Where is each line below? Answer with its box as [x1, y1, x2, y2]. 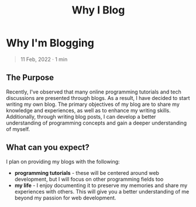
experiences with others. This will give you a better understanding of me [14, 188, 190, 195]
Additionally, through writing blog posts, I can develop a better [6, 113, 156, 120]
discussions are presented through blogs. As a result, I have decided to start [6, 94, 190, 101]
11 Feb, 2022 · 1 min [20, 56, 68, 63]
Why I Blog [71, 4, 125, 17]
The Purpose [6, 73, 54, 82]
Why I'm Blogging [6, 36, 95, 50]
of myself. [6, 125, 30, 132]
